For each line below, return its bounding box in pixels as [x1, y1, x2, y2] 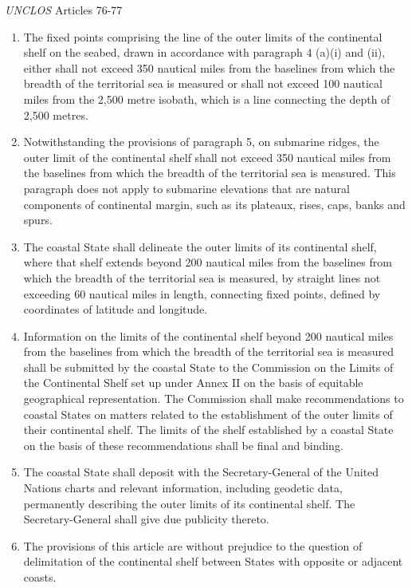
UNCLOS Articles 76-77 [5, 2, 123, 18]
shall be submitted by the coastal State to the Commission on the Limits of [23, 358, 394, 375]
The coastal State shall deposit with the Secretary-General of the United [23, 464, 379, 480]
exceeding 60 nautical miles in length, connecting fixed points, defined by [23, 285, 381, 302]
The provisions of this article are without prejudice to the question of [23, 537, 363, 554]
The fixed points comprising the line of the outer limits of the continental [23, 28, 383, 45]
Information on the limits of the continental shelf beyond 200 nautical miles [23, 327, 394, 344]
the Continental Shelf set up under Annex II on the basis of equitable [23, 374, 363, 391]
